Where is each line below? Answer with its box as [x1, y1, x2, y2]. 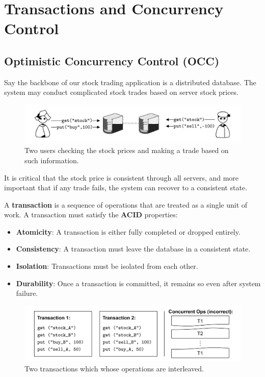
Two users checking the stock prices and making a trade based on [24, 145, 229, 156]
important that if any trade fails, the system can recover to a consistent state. [4, 182, 247, 193]
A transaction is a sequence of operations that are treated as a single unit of [4, 199, 248, 210]
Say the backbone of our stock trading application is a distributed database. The [4, 77, 256, 87]
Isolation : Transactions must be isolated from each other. [16, 261, 198, 271]
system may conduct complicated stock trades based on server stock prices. [4, 87, 238, 97]
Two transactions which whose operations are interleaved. [24, 363, 204, 374]
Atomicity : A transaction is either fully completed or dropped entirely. [16, 226, 241, 237]
